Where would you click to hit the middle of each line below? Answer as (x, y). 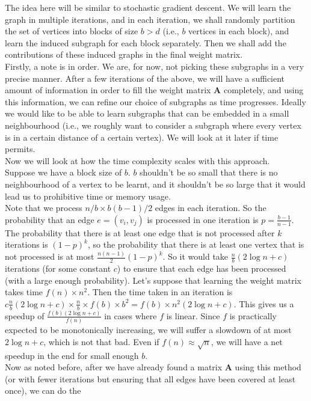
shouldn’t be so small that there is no (209, 172)
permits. (20, 149)
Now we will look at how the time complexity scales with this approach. (137, 160)
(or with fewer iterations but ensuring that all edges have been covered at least (150, 378)
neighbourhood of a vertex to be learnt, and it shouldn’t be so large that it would (155, 184)
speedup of (25, 315)
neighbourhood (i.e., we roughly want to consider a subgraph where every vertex (153, 125)
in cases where (131, 315)
